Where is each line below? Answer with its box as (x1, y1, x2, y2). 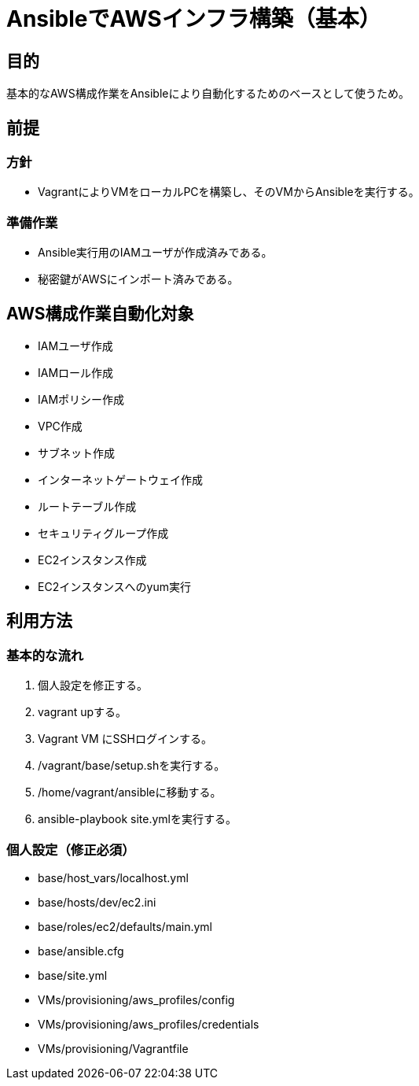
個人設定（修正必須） (6, 841, 135, 858)
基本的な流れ (6, 647, 84, 663)
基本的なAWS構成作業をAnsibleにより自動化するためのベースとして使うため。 (6, 87, 410, 101)
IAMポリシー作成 (38, 392, 125, 406)
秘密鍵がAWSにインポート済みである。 (38, 272, 239, 286)
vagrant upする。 (38, 705, 127, 719)
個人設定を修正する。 (38, 678, 148, 693)
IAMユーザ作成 (38, 338, 113, 353)
